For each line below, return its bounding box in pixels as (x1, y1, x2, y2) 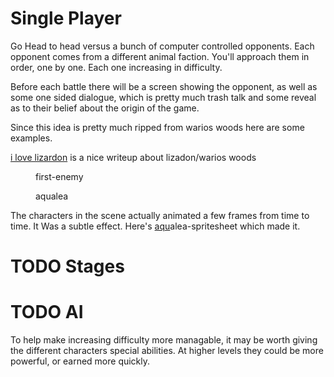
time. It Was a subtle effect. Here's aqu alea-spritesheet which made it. (10, 220, 301, 232)
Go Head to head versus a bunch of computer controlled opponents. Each (10, 40, 315, 52)
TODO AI (10, 301, 84, 324)
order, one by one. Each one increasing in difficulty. (10, 61, 223, 73)
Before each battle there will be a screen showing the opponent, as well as (10, 80, 318, 92)
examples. (10, 132, 53, 144)
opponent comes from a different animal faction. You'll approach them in (10, 50, 310, 62)
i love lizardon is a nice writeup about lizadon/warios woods (10, 151, 257, 163)
